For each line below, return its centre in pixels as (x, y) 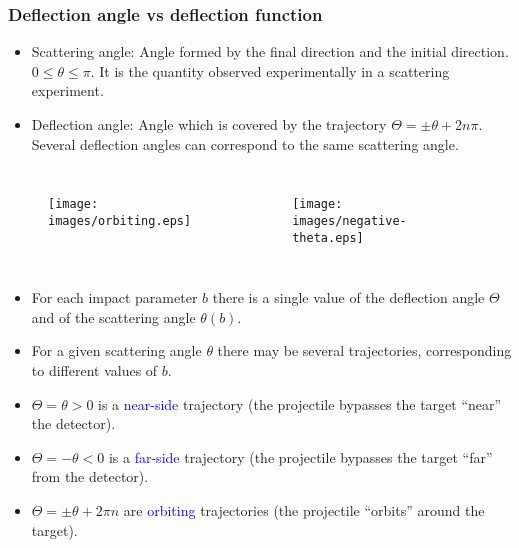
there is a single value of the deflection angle (348, 297)
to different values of (94, 369)
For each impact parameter (114, 297)
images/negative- (349, 220)
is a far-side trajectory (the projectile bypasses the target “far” (300, 456)
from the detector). (90, 476)
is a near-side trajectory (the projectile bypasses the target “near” (300, 403)
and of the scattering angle (113, 316)
